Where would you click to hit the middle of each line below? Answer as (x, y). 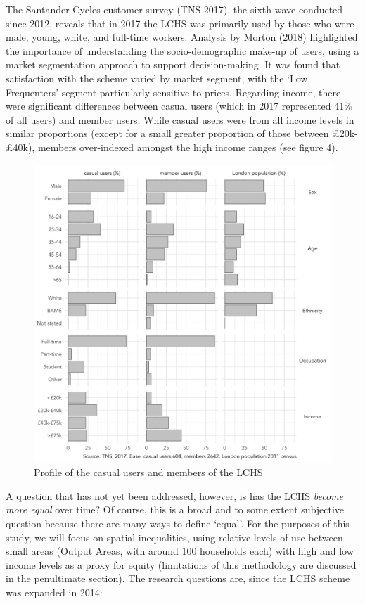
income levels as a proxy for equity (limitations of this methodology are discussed (181, 564)
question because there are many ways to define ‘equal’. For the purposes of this (178, 523)
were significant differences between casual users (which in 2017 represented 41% (179, 106)
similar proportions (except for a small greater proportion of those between (167, 133)
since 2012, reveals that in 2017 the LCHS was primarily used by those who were (180, 23)
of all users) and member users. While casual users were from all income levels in (180, 119)
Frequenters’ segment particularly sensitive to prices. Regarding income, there (173, 92)
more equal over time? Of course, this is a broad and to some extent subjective (175, 509)
